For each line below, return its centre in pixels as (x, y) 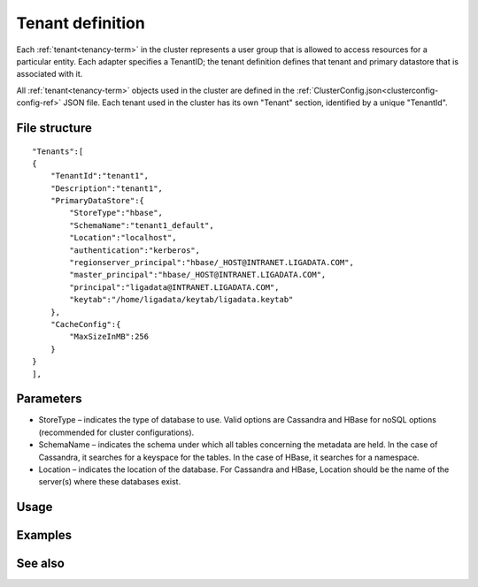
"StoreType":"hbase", (116, 213)
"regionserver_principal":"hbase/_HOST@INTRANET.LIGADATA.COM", (212, 263)
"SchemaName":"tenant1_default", (142, 225)
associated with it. (50, 74)
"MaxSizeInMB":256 (109, 337)
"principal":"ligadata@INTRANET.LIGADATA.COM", (174, 287)
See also (41, 564)
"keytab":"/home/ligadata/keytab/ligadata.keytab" (181, 300)
